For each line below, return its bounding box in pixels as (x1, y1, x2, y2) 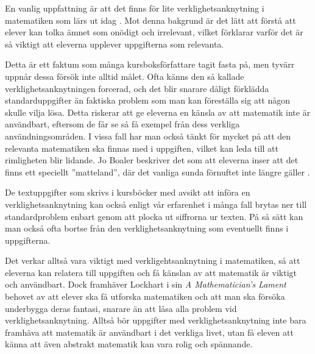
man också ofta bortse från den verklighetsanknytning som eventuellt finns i (5, 222, 289, 235)
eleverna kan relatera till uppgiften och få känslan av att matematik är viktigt (5, 266, 297, 278)
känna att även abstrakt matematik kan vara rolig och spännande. (5, 338, 253, 350)
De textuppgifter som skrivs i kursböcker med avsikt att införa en (5, 186, 250, 199)
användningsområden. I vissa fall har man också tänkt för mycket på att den (5, 129, 291, 142)
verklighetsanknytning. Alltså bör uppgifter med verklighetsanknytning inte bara (5, 314, 306, 327)
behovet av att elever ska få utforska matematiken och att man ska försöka (5, 290, 285, 303)
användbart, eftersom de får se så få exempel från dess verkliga (5, 118, 240, 130)
